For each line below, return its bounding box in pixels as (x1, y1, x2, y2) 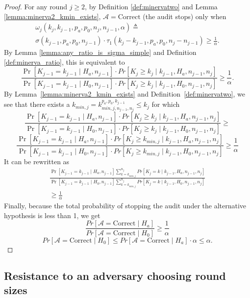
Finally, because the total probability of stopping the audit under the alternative (4, 200, 247, 211)
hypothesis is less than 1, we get (4, 210, 100, 220)
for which (151, 99, 180, 109)
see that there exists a (4, 99, 70, 109)
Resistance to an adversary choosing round (4, 268, 226, 283)
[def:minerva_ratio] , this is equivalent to (4, 56, 125, 67)
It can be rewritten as (4, 156, 70, 167)
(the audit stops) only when (143, 11, 226, 21)
